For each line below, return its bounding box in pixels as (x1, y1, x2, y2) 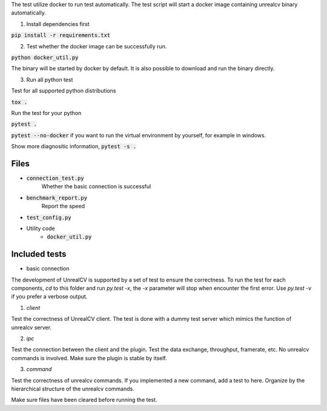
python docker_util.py (11, 54, 79, 61)
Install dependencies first (26, 20, 90, 27)
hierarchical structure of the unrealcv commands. (11, 385, 134, 392)
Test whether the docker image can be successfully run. (26, 42, 167, 50)
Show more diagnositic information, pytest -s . (11, 143, 137, 150)
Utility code (26, 225, 55, 232)
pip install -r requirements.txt (11, 32, 111, 39)
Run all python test (26, 76, 73, 83)
